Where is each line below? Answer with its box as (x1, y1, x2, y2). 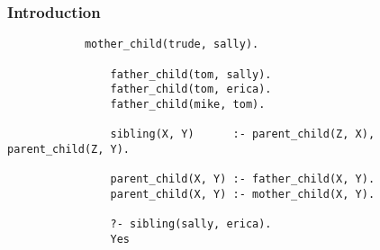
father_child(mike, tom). (110, 97, 266, 111)
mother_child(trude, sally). (84, 38, 259, 51)
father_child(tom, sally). (110, 67, 272, 81)
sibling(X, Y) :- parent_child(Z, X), (110, 128, 375, 141)
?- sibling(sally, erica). (110, 218, 272, 231)
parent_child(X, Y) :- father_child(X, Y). (110, 173, 375, 186)
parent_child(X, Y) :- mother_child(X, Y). (110, 187, 375, 201)
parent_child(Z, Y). (7, 142, 131, 156)
